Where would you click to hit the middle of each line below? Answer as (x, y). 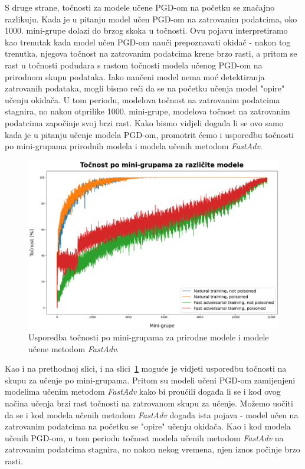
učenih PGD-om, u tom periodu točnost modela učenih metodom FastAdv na (144, 437)
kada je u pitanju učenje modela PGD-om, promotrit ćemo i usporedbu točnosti (150, 134)
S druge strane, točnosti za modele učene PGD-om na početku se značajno (140, 7)
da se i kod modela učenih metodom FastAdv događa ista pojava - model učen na (152, 414)
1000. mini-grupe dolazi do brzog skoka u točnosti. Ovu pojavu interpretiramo (146, 30)
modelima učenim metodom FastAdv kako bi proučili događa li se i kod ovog (143, 391)
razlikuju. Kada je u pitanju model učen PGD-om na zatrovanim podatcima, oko (151, 19)
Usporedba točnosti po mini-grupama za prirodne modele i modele (149, 337)
